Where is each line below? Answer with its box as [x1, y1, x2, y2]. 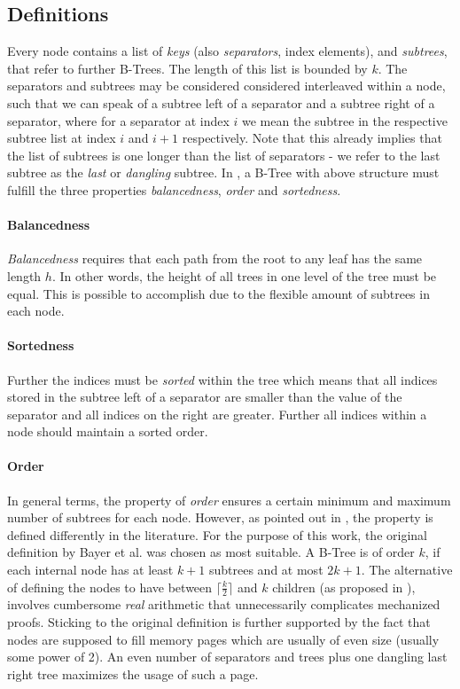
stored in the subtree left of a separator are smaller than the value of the [7, 388, 402, 406]
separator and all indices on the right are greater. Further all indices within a [7, 404, 427, 423]
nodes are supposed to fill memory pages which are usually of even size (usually [7, 630, 440, 648]
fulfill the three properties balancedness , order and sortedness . [7, 180, 341, 199]
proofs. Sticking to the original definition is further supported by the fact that [7, 613, 431, 631]
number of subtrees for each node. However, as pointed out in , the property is [7, 508, 433, 527]
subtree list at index [7, 129, 116, 147]
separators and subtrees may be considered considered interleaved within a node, [7, 76, 446, 95]
